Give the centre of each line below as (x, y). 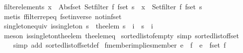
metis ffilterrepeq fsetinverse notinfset (63, 16)
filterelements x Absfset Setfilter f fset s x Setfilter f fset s (103, 6)
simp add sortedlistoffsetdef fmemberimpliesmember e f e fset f (120, 45)
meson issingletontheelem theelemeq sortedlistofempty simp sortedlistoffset (121, 35)
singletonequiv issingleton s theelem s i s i (78, 26)
